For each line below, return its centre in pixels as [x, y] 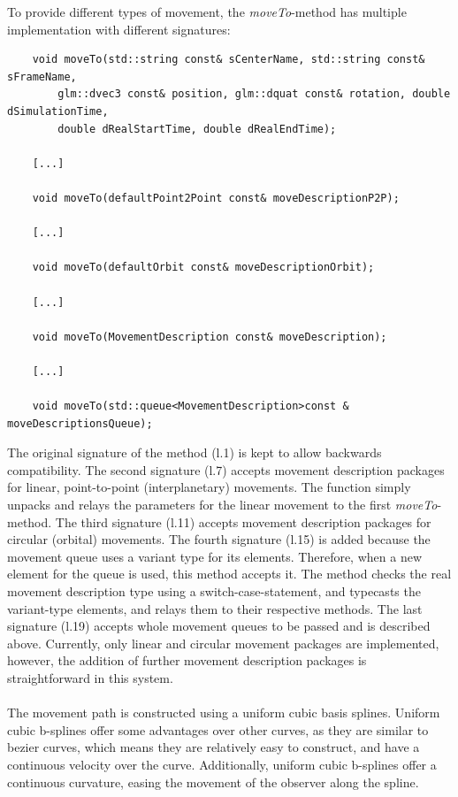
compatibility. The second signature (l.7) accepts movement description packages [226, 469]
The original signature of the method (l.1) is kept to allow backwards [195, 452]
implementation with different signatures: [119, 29]
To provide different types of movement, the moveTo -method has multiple [207, 11]
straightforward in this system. [90, 677]
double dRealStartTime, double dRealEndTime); [197, 129]
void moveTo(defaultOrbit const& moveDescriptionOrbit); [203, 268]
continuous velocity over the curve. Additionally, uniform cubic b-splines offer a [222, 764]
